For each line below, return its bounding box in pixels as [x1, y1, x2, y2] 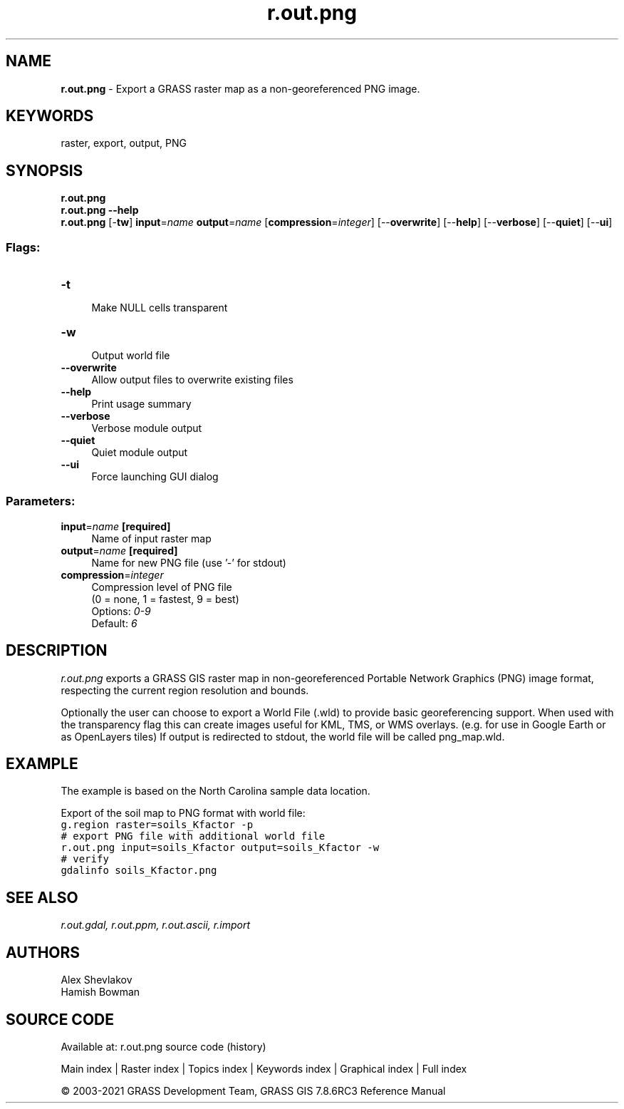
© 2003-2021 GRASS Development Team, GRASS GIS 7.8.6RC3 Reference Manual [61, 1085, 446, 1097]
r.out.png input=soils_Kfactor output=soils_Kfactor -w [61, 842, 380, 854]
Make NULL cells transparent [91, 301, 228, 314]
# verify [61, 853, 109, 865]
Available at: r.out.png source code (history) [61, 1041, 266, 1053]
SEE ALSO [6, 888, 78, 907]
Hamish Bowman [61, 986, 140, 999]
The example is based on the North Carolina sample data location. [61, 785, 370, 798]
